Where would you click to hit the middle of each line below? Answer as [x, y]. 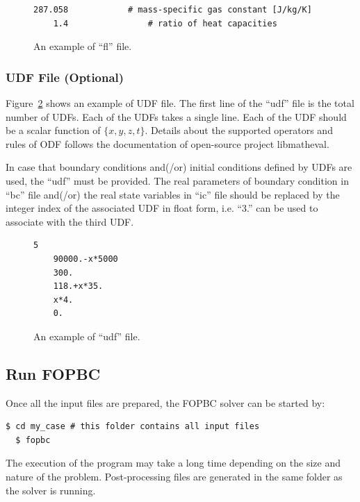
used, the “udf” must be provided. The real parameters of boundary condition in [177, 180]
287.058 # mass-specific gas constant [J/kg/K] [173, 10]
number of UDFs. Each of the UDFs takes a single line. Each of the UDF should [176, 116]
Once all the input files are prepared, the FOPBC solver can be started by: [165, 402]
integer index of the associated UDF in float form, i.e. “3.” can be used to [162, 208]
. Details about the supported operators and [239, 130]
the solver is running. [51, 490]
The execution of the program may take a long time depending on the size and [173, 463]
